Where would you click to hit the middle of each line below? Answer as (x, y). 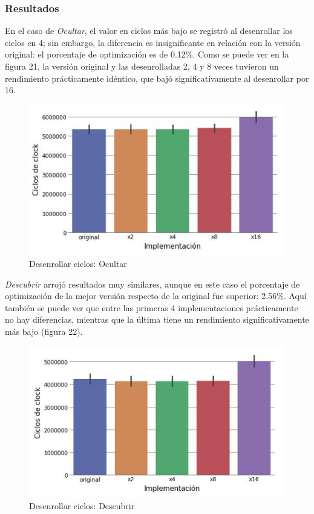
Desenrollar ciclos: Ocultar (78, 263)
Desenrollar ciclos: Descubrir (82, 506)
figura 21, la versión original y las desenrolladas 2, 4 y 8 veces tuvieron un (142, 66)
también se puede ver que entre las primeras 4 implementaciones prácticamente (152, 307)
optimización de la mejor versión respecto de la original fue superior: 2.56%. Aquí (156, 296)
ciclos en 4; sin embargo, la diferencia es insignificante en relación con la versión (153, 42)
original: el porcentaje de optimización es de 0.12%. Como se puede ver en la (147, 54)
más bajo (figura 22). (44, 331)
